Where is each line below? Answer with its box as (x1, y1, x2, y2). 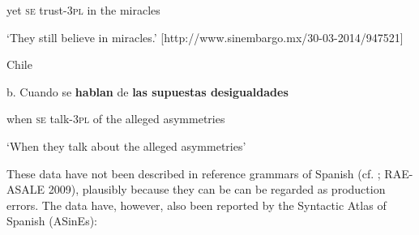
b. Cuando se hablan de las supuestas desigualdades (6, 83, 289, 100)
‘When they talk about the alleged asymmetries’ (6, 137, 246, 154)
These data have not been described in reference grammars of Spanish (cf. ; (6, 164, 381, 182)
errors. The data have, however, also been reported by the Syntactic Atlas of (6, 196, 387, 213)
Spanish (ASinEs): (6, 212, 97, 229)
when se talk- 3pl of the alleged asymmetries (6, 110, 225, 127)
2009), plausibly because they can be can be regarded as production (48, 181, 386, 198)
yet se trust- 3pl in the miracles (6, 2, 160, 18)
